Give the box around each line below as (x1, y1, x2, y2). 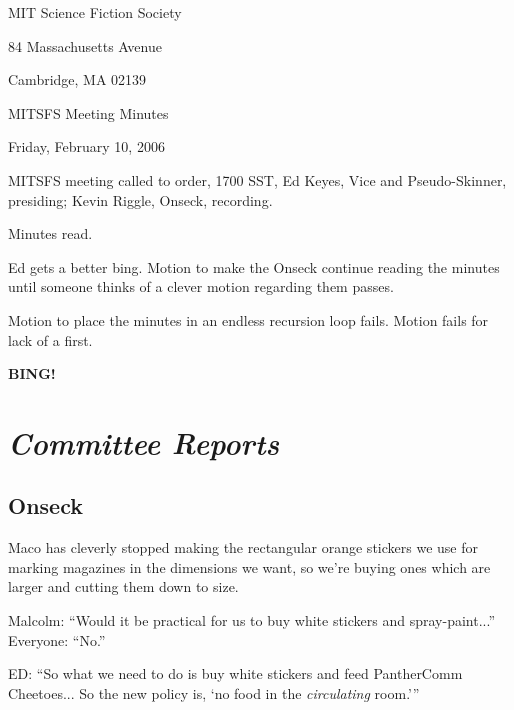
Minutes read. (8, 223, 93, 244)
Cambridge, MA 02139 (8, 69, 147, 90)
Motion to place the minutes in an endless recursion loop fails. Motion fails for (8, 309, 489, 330)
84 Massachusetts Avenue (8, 35, 162, 56)
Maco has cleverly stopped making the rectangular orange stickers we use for (8, 537, 478, 558)
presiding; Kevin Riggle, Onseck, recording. (8, 189, 273, 210)
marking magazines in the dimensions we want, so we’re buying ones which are (8, 556, 491, 577)
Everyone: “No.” (8, 629, 106, 650)
